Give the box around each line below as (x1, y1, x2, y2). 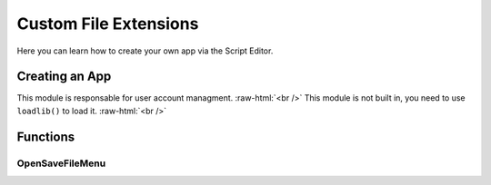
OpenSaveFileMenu (16, 157, 106, 170)
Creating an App (16, 69, 112, 84)
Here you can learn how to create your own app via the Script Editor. (16, 45, 274, 56)
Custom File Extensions (16, 14, 199, 34)
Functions (16, 129, 75, 144)
